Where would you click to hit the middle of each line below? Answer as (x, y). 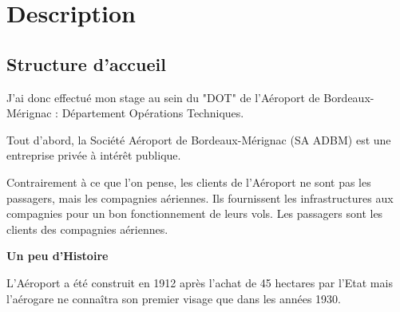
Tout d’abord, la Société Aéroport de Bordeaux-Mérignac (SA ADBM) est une (199, 139)
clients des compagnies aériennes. (87, 229)
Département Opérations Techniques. (153, 113)
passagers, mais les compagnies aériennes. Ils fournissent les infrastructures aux (200, 197)
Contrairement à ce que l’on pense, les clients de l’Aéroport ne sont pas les (189, 182)
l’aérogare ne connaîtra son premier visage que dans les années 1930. (174, 298)
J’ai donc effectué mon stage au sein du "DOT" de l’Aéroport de (163, 97)
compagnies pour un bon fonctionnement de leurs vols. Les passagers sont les (195, 213)
